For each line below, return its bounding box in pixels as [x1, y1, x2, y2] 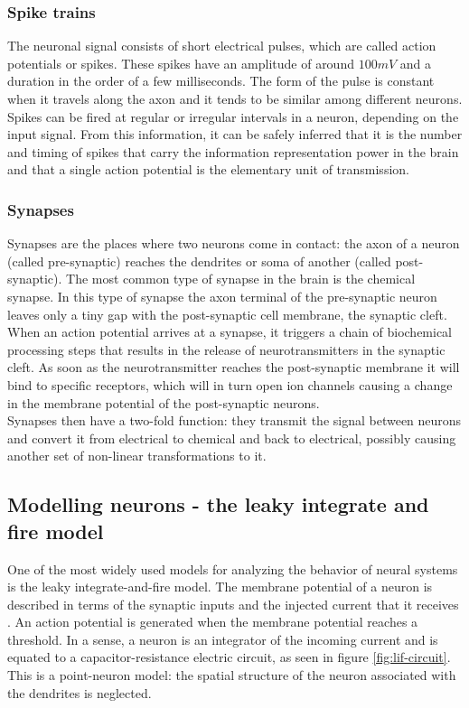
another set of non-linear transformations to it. [7, 446, 267, 465]
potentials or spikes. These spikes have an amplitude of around [7, 53, 354, 72]
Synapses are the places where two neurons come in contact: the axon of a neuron [7, 234, 460, 253]
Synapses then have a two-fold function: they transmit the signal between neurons [7, 411, 462, 430]
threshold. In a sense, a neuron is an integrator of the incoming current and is [7, 629, 438, 648]
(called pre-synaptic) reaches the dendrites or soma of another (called [7, 251, 391, 270]
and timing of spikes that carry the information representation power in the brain [7, 142, 459, 161]
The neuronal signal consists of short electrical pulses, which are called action [7, 36, 436, 55]
